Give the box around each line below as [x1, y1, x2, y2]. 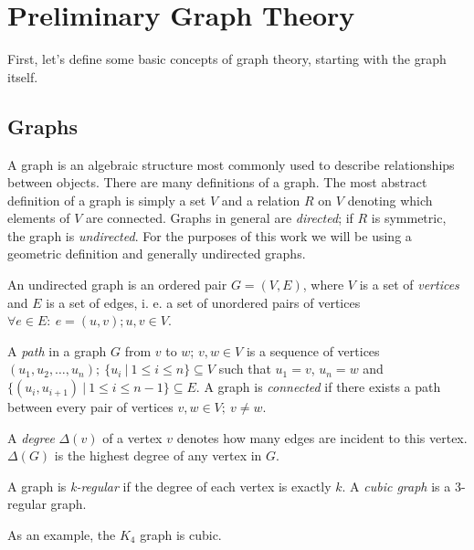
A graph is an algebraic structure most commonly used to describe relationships [7, 154, 455, 174]
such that [218, 359, 271, 378]
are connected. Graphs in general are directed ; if [86, 208, 353, 227]
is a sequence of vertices [246, 341, 380, 360]
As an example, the [7, 525, 116, 545]
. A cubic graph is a [342, 476, 451, 495]
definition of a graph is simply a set [7, 190, 206, 209]
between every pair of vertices [7, 397, 174, 417]
